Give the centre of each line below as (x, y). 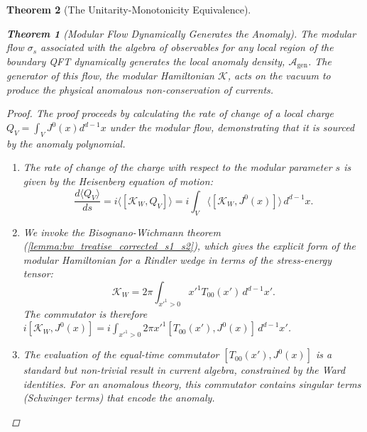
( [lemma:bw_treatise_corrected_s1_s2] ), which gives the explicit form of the (190, 246)
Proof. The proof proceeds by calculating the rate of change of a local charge (170, 113)
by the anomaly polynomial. (66, 143)
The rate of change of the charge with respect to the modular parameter (177, 167)
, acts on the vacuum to (279, 76)
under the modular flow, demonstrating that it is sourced (232, 127)
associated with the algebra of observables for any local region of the (187, 47)
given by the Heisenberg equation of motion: (118, 181)
